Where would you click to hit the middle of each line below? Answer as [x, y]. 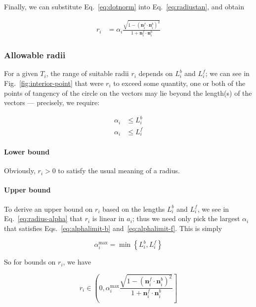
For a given [21, 73]
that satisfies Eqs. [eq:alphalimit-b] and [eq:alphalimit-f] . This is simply [113, 228]
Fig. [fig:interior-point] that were [54, 83]
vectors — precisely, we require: [52, 102]
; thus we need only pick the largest [186, 218]
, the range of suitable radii [87, 73]
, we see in [213, 209]
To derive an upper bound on [48, 209]
